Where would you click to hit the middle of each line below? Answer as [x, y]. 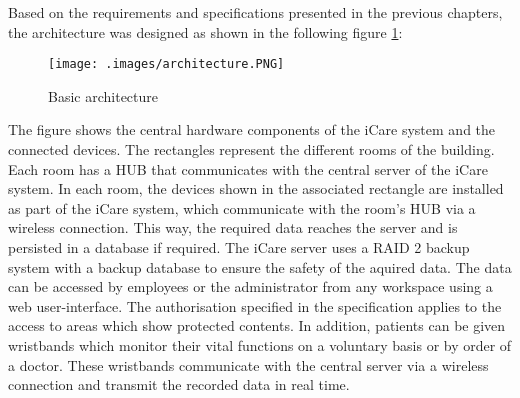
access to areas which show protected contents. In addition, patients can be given [257, 325]
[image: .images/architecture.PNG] [166, 64]
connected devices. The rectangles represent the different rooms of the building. [251, 149]
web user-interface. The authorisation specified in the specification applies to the [255, 305]
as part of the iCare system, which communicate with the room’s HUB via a [242, 207]
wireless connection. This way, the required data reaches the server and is [233, 227]
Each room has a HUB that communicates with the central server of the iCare [248, 168]
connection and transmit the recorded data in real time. [179, 384]
